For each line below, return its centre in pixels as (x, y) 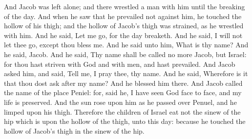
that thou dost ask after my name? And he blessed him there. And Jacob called (123, 83)
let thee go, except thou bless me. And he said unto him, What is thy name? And (126, 45)
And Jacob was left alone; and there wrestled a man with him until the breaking (125, 6)
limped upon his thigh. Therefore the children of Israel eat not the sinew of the (122, 111)
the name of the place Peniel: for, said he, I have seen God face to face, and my (123, 92)
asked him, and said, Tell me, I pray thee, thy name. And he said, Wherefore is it (126, 73)
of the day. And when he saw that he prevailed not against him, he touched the (123, 16)
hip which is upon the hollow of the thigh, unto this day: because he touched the (125, 121)
